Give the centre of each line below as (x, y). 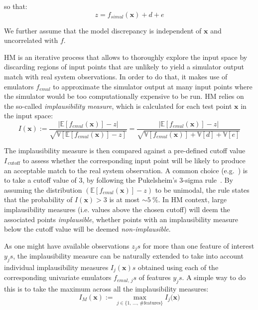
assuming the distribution (43, 189)
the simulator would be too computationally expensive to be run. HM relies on (124, 96)
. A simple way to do (214, 277)
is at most (125, 199)
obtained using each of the (178, 267)
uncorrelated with (31, 40)
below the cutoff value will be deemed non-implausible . (87, 229)
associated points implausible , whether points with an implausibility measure (121, 219)
